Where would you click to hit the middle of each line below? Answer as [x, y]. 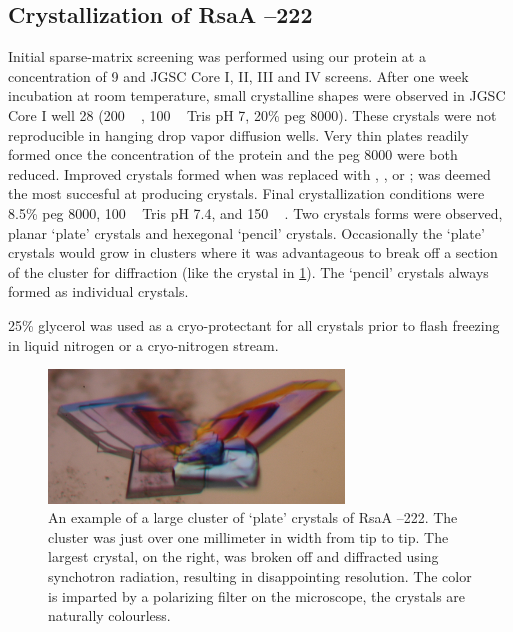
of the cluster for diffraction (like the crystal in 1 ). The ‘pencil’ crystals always [248, 271]
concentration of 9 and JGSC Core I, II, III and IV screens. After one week [238, 75]
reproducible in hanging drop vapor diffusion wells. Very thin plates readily [238, 134]
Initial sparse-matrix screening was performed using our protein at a [217, 56]
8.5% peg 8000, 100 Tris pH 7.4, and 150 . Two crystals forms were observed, [255, 212]
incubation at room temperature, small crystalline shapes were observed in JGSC [257, 95]
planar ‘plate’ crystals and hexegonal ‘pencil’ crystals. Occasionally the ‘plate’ [246, 232]
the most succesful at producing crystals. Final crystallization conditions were [246, 193]
